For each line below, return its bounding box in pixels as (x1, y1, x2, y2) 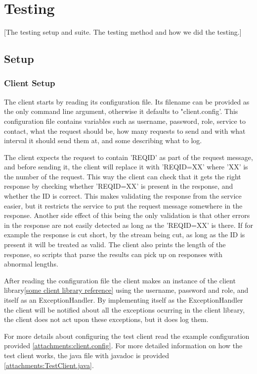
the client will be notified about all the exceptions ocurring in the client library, (4, 304, 245, 315)
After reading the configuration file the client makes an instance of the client (4, 275, 236, 285)
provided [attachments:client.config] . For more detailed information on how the (4, 340, 243, 351)
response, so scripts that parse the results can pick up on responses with (4, 249, 223, 259)
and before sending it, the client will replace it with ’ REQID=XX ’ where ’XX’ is (4, 161, 248, 172)
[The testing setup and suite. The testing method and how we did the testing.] (4, 27, 242, 37)
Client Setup (4, 77, 55, 89)
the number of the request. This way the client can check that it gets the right (4, 171, 241, 181)
